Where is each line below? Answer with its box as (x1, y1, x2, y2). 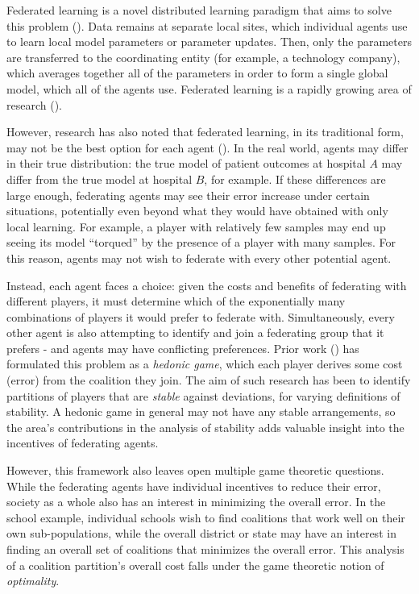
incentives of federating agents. (6, 434, 159, 451)
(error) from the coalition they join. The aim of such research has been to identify (6, 372, 411, 388)
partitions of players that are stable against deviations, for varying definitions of (6, 387, 400, 404)
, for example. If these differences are (204, 170, 386, 187)
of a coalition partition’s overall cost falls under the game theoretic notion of (6, 556, 384, 573)
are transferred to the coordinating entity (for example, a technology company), (6, 48, 400, 65)
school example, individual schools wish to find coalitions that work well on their (6, 509, 405, 525)
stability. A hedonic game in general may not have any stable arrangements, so (6, 403, 396, 420)
